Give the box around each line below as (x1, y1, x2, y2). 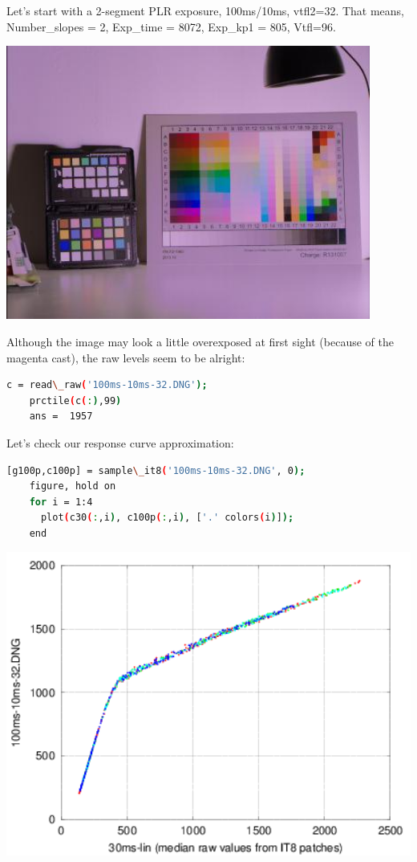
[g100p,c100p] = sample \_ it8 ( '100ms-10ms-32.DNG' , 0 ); (6, 464, 306, 476)
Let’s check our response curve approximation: (6, 434, 234, 451)
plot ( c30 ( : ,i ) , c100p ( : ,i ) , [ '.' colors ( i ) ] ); (40, 512, 294, 524)
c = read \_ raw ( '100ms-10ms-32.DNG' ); (6, 379, 208, 391)
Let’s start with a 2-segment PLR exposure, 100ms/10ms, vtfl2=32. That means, (6, 2, 405, 18)
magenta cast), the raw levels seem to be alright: (6, 349, 245, 366)
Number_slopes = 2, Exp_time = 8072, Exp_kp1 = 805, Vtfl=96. (6, 18, 336, 35)
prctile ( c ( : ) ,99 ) (29, 394, 122, 406)
